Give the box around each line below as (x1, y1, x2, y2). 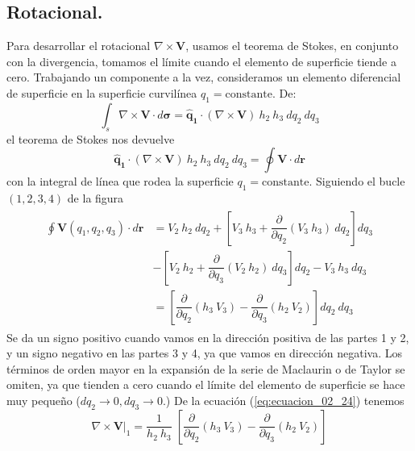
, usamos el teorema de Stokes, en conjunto (185, 37, 399, 54)
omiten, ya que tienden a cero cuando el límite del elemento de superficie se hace (6, 376, 405, 393)
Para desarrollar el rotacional (6, 37, 151, 54)
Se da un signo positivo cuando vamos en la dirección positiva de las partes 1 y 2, (6, 328, 409, 345)
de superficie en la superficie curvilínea (6, 84, 197, 101)
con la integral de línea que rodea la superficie (6, 173, 234, 190)
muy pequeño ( (6, 392, 81, 409)
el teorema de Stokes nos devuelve (6, 130, 175, 147)
